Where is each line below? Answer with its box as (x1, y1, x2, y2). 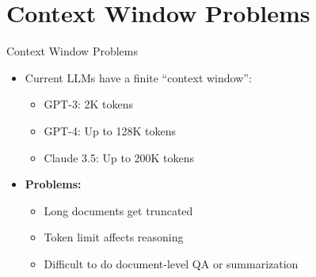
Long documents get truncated (44, 202, 193, 218)
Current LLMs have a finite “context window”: (25, 69, 252, 85)
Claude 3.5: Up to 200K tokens (44, 149, 195, 165)
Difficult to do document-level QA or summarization (44, 255, 299, 271)
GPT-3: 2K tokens (44, 96, 133, 112)
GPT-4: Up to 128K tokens (44, 122, 177, 138)
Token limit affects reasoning (44, 229, 184, 245)
